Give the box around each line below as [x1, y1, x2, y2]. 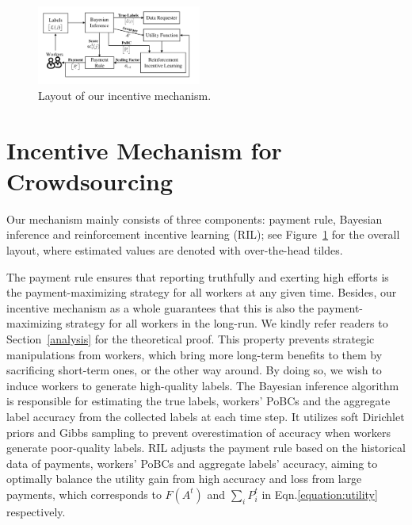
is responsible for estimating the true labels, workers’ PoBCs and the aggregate [6, 393, 391, 409]
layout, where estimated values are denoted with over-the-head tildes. [6, 242, 343, 259]
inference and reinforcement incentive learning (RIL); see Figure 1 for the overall [6, 226, 400, 243]
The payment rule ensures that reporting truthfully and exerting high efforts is [6, 268, 389, 285]
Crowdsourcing [6, 164, 174, 197]
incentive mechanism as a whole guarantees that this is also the [6, 299, 315, 316]
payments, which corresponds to [6, 485, 162, 502]
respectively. [6, 503, 66, 519]
